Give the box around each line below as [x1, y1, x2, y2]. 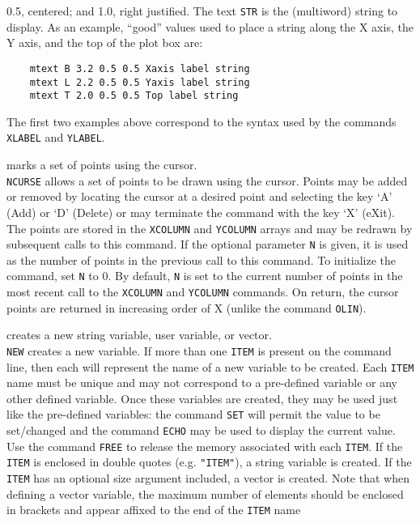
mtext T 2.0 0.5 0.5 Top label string [29, 90, 239, 102]
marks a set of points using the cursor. [6, 156, 197, 173]
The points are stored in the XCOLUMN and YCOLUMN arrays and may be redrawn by [6, 219, 413, 236]
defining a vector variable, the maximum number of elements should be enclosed [6, 485, 404, 502]
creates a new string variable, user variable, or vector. [6, 326, 272, 343]
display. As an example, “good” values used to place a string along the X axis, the [6, 18, 414, 35]
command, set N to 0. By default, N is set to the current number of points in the [6, 267, 403, 284]
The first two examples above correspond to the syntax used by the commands [6, 113, 397, 130]
